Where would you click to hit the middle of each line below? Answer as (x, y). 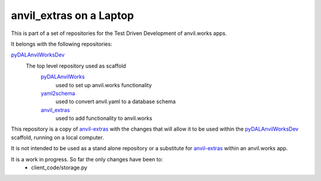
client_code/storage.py (59, 168)
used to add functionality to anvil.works (104, 118)
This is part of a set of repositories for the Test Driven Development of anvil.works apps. (119, 33)
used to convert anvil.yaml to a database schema (116, 101)
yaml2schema (58, 93)
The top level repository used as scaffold (76, 66)
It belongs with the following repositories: (62, 44)
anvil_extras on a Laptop (73, 15)
